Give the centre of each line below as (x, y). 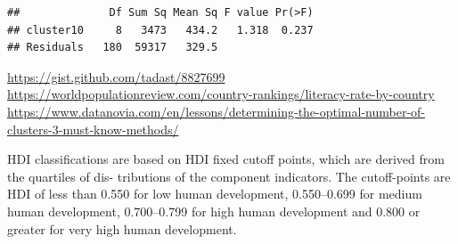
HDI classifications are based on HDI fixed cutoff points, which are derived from (226, 159)
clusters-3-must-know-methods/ (93, 129)
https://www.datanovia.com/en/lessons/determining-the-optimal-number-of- (217, 111)
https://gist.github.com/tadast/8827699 (116, 76)
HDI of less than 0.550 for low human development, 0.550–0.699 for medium (215, 194)
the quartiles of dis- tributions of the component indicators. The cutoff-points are (229, 176)
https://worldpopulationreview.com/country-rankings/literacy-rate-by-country (221, 94)
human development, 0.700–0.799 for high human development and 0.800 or (214, 211)
